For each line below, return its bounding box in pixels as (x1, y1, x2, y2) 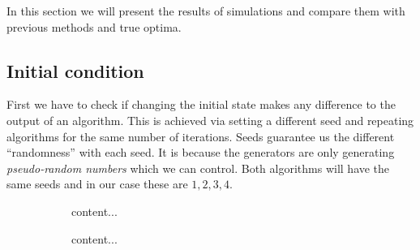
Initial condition (6, 58, 144, 83)
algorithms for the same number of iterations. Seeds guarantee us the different (6, 127, 395, 144)
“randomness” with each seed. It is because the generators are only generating (6, 144, 395, 161)
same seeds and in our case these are (6, 175, 188, 192)
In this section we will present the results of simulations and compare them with (6, 2, 405, 19)
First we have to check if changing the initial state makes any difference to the (6, 96, 396, 113)
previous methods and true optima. (6, 18, 182, 35)
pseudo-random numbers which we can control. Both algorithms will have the (6, 159, 390, 176)
